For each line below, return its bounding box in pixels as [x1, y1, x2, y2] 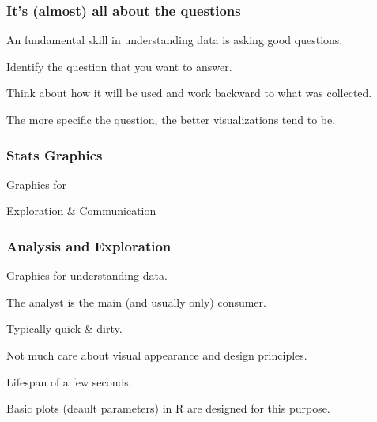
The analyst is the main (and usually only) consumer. [6, 293, 266, 310]
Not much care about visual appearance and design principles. [6, 347, 307, 363]
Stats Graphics [6, 145, 103, 164]
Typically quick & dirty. [6, 320, 123, 337]
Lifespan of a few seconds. [6, 373, 132, 390]
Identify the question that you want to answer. [6, 58, 232, 74]
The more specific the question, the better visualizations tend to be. [6, 111, 336, 127]
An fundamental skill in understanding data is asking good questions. [6, 32, 343, 48]
